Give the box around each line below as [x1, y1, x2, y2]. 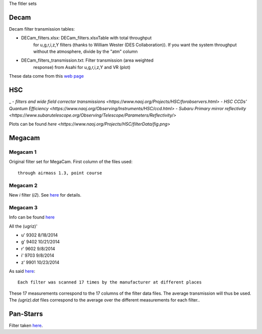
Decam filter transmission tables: [9, 26, 75, 32]
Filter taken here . [9, 322, 43, 328]
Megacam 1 [9, 149, 36, 155]
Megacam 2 [9, 182, 38, 189]
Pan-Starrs [9, 310, 43, 318]
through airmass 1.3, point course [17, 170, 102, 176]
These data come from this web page [9, 73, 84, 79]
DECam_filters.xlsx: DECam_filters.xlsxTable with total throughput [21, 35, 152, 41]
